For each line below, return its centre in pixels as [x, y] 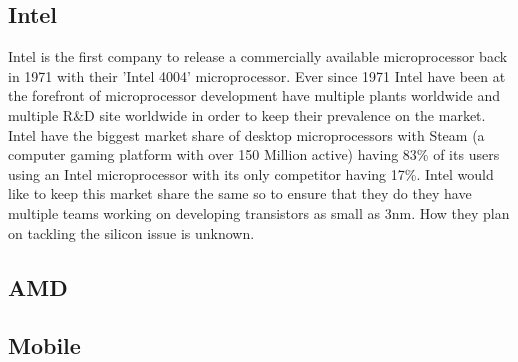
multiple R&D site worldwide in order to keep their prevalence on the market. [247, 114]
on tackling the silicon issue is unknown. [131, 232]
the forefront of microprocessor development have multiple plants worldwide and [254, 95]
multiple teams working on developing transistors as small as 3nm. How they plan [259, 212]
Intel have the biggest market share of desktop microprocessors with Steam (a [246, 134]
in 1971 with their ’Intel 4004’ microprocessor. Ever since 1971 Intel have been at [257, 75]
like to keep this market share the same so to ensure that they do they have [240, 193]
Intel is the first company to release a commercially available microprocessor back [258, 56]
